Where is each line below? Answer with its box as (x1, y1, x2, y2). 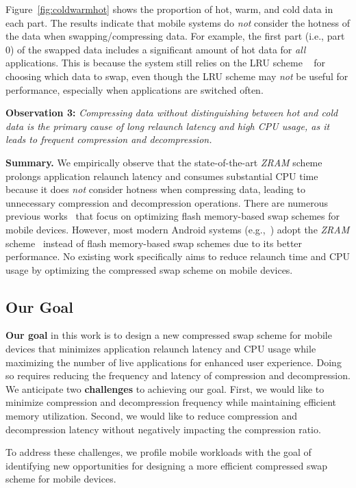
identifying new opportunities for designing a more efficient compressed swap (5, 458, 327, 472)
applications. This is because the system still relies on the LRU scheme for (5, 55, 325, 70)
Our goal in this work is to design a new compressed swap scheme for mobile (5, 328, 332, 342)
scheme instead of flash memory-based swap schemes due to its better (5, 235, 303, 250)
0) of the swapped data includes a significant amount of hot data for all (5, 42, 306, 56)
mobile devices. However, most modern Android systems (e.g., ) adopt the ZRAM (5, 222, 350, 236)
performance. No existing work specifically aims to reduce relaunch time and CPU (5, 249, 351, 264)
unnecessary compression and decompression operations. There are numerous (5, 195, 329, 209)
